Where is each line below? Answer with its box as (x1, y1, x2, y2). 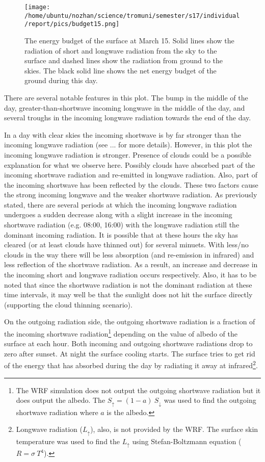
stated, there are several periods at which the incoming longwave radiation (4, 199, 237, 210)
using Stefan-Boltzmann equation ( (132, 435, 242, 446)
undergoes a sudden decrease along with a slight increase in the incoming (4, 209, 232, 220)
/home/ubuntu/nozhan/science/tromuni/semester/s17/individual (24, 12, 240, 19)
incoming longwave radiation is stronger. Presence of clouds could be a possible (4, 149, 251, 160)
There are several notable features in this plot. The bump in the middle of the (4, 92, 248, 102)
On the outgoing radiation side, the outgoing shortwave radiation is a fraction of (4, 316, 255, 327)
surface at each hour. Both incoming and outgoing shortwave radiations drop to (4, 338, 253, 349)
